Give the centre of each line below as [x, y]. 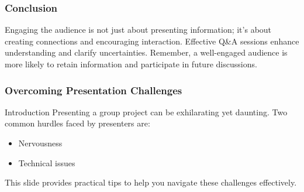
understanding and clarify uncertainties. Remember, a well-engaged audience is [146, 52]
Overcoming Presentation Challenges [94, 90]
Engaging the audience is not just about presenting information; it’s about [138, 30]
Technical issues [47, 162]
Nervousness [40, 143]
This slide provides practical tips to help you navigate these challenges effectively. [151, 182]
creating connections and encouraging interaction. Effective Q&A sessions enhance [152, 41]
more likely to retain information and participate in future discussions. [131, 64]
